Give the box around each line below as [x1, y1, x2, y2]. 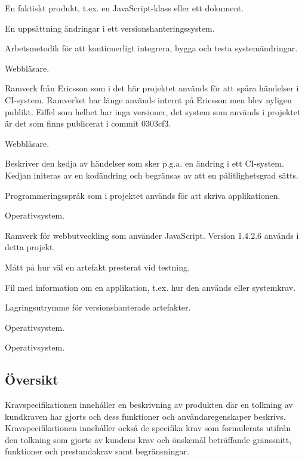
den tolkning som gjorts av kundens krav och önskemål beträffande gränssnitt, [5, 433, 292, 445]
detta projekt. [5, 241, 56, 253]
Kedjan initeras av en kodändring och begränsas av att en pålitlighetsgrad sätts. [5, 168, 298, 181]
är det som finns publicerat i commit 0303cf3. [5, 117, 171, 130]
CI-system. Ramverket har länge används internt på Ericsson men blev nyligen [5, 93, 292, 106]
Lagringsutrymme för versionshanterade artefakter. [5, 301, 191, 314]
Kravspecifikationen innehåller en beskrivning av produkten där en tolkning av [5, 398, 293, 411]
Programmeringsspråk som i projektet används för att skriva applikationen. [5, 189, 281, 201]
